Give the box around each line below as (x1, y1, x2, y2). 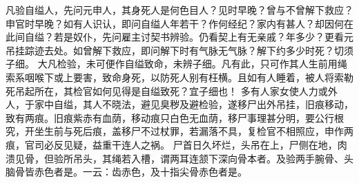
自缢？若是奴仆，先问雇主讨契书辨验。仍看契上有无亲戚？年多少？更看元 (24, 30, 353, 44)
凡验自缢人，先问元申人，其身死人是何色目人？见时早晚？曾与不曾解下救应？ (6, 3, 353, 17)
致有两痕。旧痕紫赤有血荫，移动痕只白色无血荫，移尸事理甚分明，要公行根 (6, 110, 344, 125)
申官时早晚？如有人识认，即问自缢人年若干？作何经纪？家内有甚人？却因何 (6, 16, 344, 30)
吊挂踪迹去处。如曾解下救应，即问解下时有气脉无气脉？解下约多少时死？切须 (6, 43, 353, 57)
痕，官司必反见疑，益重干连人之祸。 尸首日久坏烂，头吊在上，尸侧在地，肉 (6, 137, 347, 151)
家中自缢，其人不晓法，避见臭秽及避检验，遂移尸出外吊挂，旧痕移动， (34, 97, 353, 111)
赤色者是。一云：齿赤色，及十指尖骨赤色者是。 (34, 164, 247, 179)
